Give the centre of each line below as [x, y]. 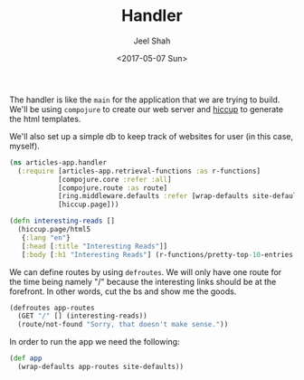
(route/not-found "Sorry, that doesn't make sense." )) [123, 325]
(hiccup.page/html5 [54, 230]
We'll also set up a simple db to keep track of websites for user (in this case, [152, 136]
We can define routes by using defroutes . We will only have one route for [146, 271]
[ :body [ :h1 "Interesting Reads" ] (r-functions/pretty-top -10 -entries [157, 254]
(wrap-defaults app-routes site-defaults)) [100, 367]
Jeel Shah [152, 41]
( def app [26, 358]
